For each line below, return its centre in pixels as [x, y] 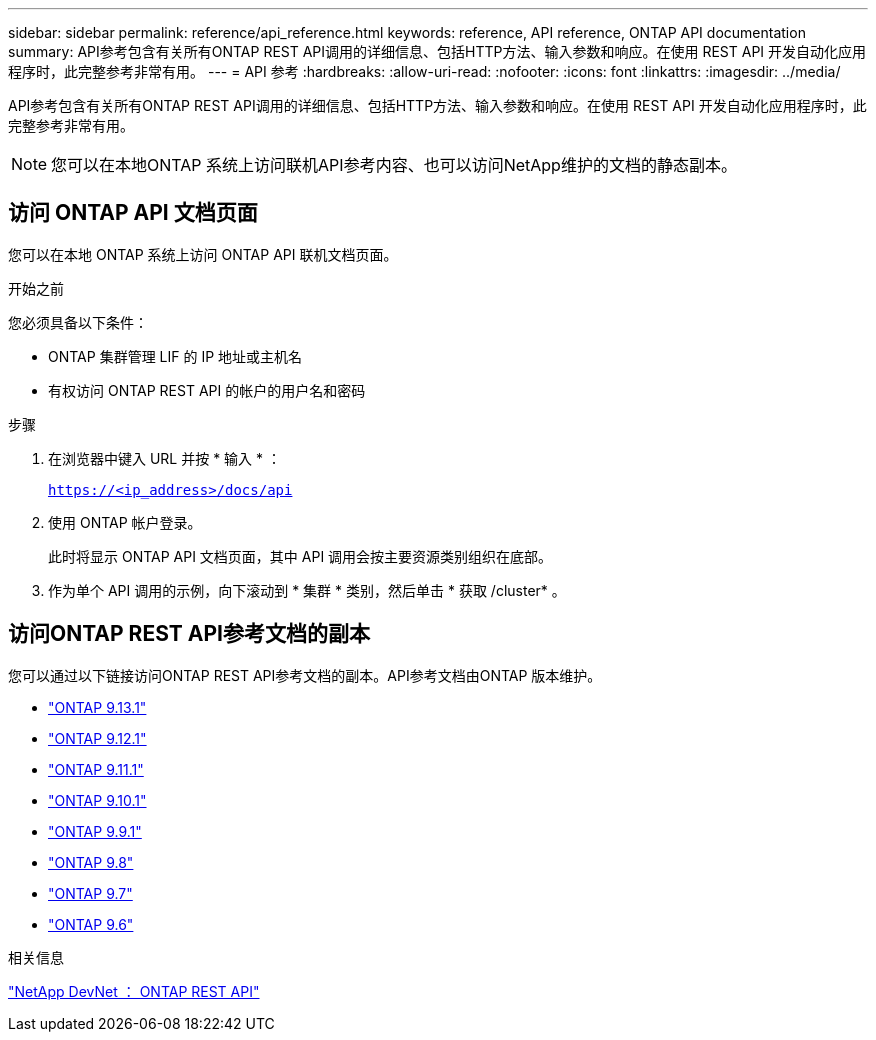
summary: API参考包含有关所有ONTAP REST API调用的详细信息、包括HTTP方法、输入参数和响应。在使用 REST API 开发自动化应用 [437, 51]
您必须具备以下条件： [78, 322]
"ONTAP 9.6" [91, 924]
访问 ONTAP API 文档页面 [133, 213]
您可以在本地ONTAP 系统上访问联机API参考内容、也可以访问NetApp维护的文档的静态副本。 [394, 165]
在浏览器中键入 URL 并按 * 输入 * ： [164, 458]
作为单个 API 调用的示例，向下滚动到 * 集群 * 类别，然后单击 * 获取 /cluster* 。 [307, 590]
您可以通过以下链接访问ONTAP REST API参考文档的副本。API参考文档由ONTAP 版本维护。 [305, 675]
